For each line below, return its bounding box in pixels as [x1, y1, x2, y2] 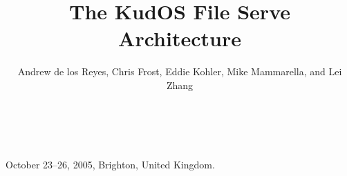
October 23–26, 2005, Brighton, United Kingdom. [6, 157, 215, 171]
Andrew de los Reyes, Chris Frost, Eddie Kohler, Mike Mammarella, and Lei [17, 64, 342, 79]
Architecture [118, 24, 241, 52]
